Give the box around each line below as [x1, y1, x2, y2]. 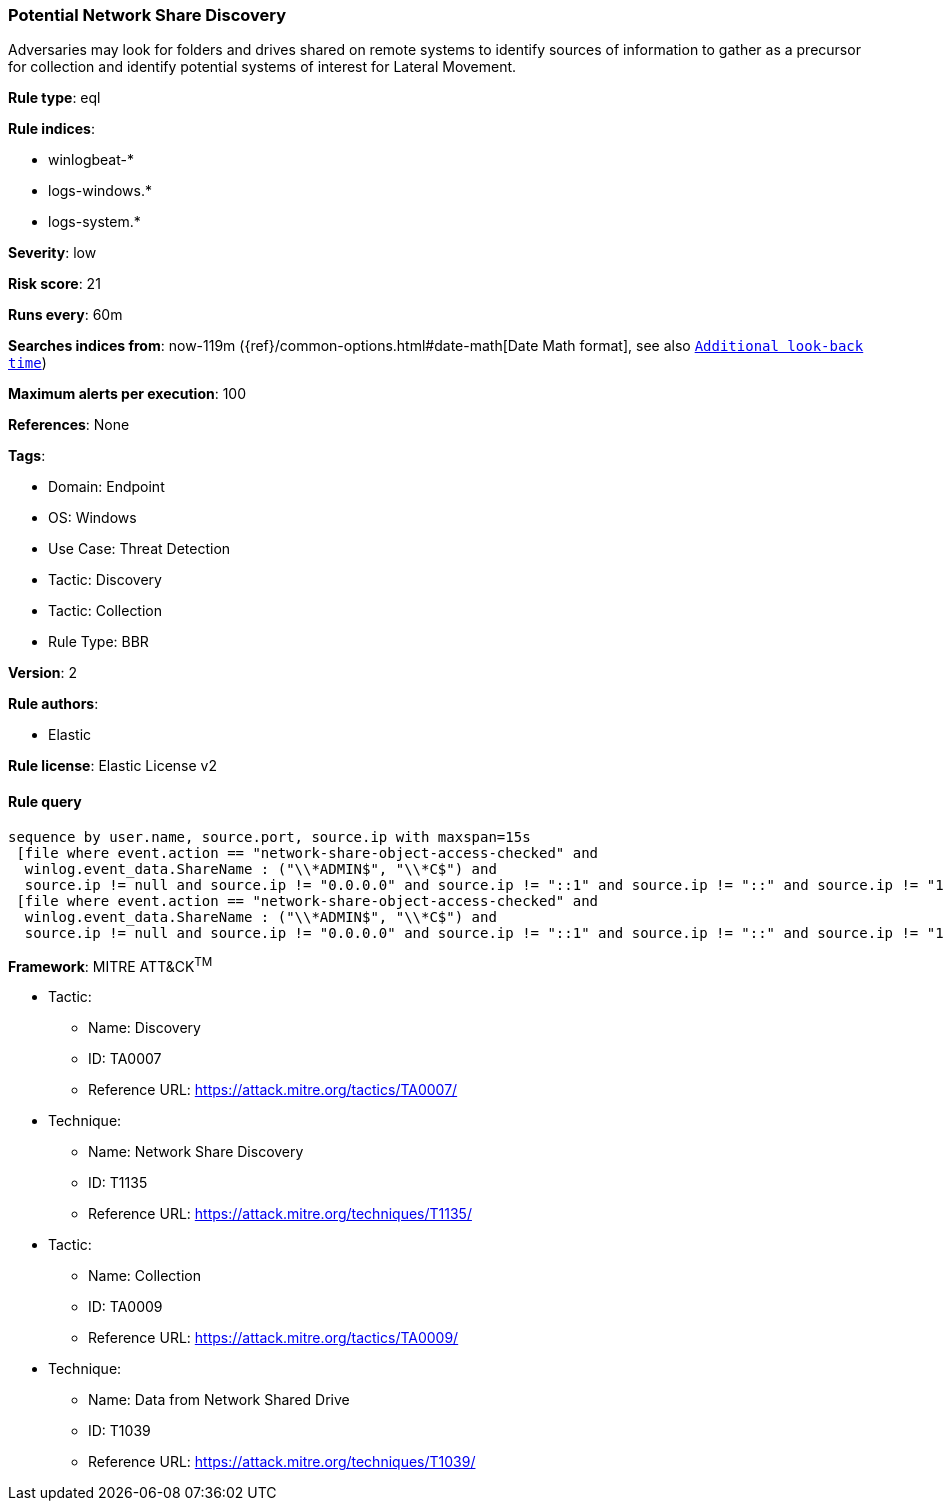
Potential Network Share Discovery [8, 5, 287, 25]
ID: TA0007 [88, 1050, 162, 1068]
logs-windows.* [48, 182, 152, 200]
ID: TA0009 [88, 1298, 163, 1316]
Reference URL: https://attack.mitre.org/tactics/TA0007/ [88, 1081, 458, 1099]
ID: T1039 [88, 1422, 151, 1440]
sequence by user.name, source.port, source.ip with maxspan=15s [8, 828, 531, 845]
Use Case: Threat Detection [48, 540, 231, 558]
